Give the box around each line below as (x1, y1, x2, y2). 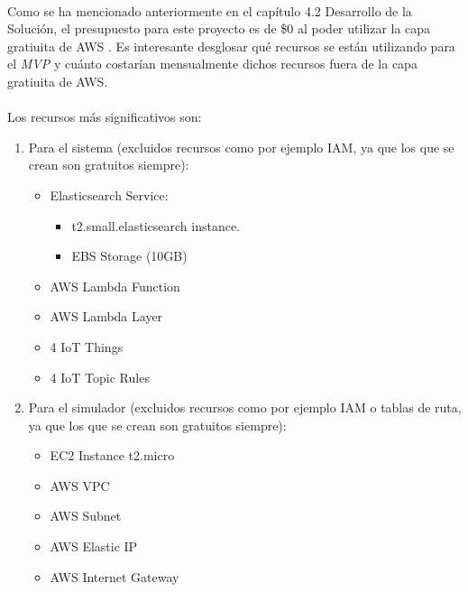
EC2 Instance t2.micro (50, 446, 175, 465)
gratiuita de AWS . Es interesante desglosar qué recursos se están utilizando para (7, 36, 455, 55)
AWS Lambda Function (50, 276, 180, 295)
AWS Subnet (50, 506, 122, 525)
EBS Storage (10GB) (71, 246, 188, 265)
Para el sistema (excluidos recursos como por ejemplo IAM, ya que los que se (28, 137, 454, 156)
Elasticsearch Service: (50, 185, 169, 204)
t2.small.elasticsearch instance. (71, 216, 240, 235)
